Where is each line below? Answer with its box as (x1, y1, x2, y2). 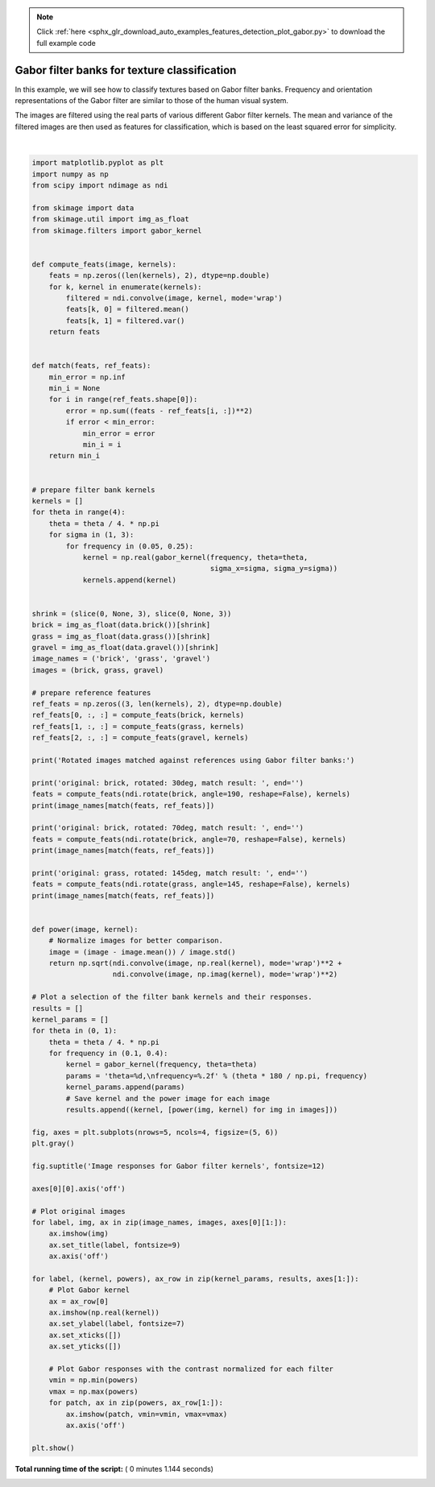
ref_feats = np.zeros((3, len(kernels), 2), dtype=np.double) (31, 699, 283, 708)
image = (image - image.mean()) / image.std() (48, 947, 237, 956)
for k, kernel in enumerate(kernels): (48, 282, 202, 292)
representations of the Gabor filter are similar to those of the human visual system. (14, 96, 289, 106)
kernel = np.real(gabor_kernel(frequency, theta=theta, (82, 553, 309, 561)
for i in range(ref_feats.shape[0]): (48, 395, 198, 404)
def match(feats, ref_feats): (31, 361, 151, 371)
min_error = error (82, 429, 156, 438)
